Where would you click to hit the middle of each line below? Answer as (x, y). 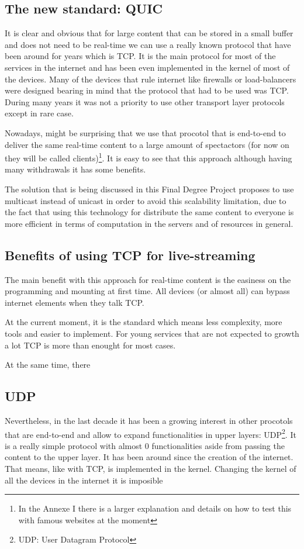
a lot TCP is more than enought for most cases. (90, 345)
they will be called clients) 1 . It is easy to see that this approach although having (148, 157)
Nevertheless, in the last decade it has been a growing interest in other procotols (149, 420)
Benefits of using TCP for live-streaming (130, 255)
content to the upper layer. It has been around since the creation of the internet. (149, 457)
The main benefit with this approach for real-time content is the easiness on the (148, 279)
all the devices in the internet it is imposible (84, 480)
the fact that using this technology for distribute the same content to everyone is (149, 212)
